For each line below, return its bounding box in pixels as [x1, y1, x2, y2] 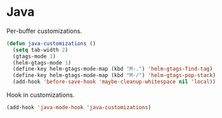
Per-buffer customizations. [6, 27, 82, 35]
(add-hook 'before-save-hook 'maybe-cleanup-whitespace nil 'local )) [12, 78, 216, 86]
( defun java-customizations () [6, 40, 96, 47]
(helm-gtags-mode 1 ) [12, 59, 71, 66]
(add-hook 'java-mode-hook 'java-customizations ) [6, 104, 152, 111]
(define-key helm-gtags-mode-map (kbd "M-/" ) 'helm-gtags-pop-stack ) [12, 72, 216, 79]
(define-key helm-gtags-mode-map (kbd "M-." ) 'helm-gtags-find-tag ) [12, 66, 213, 73]
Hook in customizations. [6, 91, 75, 99]
